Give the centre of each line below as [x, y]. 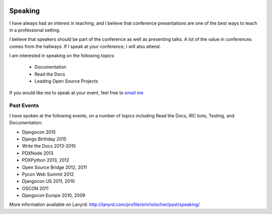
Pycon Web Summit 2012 [48, 174]
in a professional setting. [35, 30]
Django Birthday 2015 [44, 139]
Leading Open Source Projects [66, 81]
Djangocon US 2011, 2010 [48, 181]
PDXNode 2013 [38, 153]
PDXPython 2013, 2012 [46, 160]
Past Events [24, 106]
